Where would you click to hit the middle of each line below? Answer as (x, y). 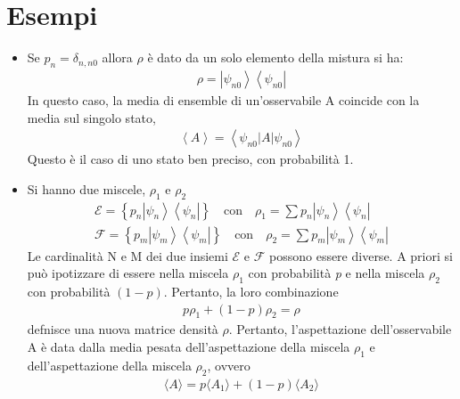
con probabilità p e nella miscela (337, 273)
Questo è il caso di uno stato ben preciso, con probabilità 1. (190, 159)
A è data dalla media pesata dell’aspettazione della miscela (189, 347)
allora (117, 57)
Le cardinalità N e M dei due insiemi (127, 255)
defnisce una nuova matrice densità (123, 329)
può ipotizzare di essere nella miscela (128, 273)
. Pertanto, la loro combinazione (251, 292)
